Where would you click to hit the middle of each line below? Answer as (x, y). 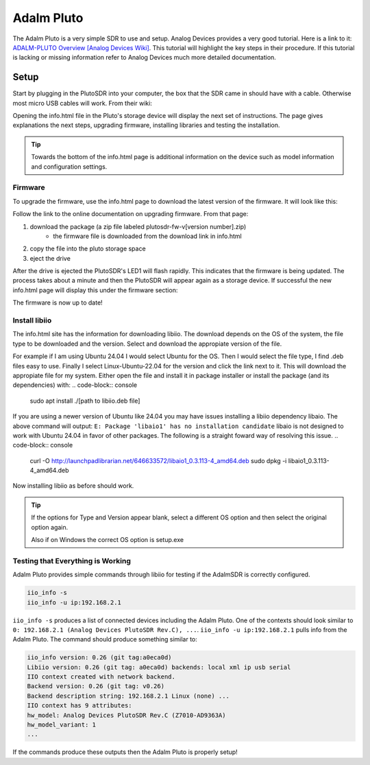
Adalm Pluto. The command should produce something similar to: (105, 639)
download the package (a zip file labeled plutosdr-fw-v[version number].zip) (138, 226)
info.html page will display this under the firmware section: (95, 290)
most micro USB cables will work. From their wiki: (82, 103)
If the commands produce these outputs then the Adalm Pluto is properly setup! (125, 752)
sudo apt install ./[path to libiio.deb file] (85, 401)
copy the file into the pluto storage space (88, 249)
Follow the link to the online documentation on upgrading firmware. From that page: (131, 214)
